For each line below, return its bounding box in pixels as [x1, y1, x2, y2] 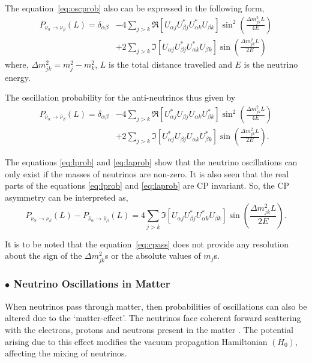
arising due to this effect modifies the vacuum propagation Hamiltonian [5, 335, 268, 347]
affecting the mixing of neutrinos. [5, 347, 127, 359]
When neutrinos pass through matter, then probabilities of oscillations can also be [5, 300, 307, 312]
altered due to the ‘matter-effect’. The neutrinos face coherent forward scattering [5, 311, 301, 324]
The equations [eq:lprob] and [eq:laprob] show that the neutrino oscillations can [5, 156, 298, 168]
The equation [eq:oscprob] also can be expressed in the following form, [5, 2, 265, 14]
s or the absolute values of [105, 249, 201, 262]
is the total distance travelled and [109, 58, 232, 70]
